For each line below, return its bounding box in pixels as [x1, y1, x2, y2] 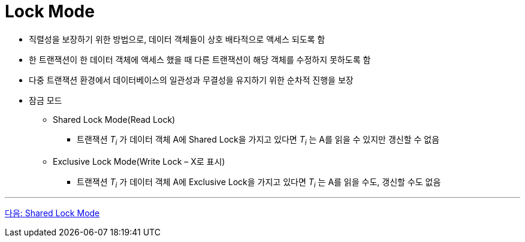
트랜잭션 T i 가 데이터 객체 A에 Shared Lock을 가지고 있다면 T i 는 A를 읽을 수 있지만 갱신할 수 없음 [77, 134, 440, 147]
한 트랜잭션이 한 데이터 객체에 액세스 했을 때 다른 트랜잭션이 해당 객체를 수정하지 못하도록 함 [29, 54, 371, 65]
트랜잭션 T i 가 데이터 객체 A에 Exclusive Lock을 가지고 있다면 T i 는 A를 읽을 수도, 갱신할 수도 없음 [77, 176, 441, 189]
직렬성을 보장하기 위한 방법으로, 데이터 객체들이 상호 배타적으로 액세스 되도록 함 [29, 34, 325, 44]
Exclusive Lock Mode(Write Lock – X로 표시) [53, 156, 225, 167]
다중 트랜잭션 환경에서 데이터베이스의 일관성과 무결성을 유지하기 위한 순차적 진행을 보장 [29, 74, 354, 85]
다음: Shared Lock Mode [5, 208, 100, 219]
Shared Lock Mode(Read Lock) [53, 114, 176, 125]
